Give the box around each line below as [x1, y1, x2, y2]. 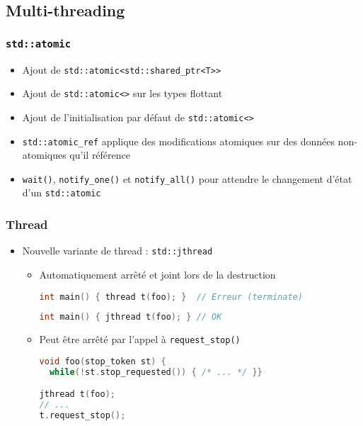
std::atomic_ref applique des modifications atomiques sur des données [22, 133, 335, 148]
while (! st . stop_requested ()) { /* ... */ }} [49, 366, 263, 377]
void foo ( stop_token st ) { [39, 356, 166, 366]
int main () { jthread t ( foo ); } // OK [39, 312, 222, 323]
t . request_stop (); [39, 410, 126, 421]
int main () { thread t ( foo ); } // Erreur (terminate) [39, 291, 303, 302]
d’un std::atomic [22, 185, 101, 200]
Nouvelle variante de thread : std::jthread [22, 243, 213, 258]
